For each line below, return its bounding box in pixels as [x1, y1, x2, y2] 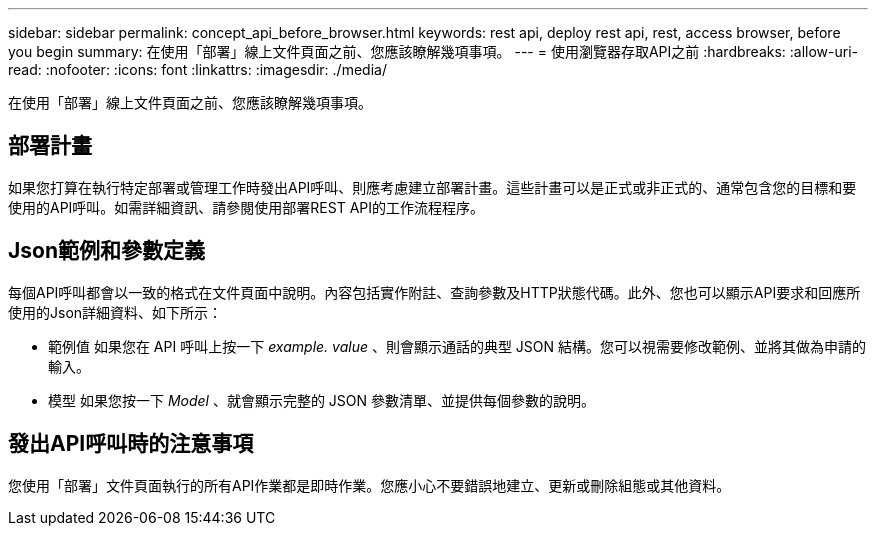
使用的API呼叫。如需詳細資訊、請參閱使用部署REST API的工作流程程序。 [8, 198, 485, 216]
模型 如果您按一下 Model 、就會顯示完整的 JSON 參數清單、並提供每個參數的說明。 [48, 391, 595, 409]
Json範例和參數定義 [8, 238, 205, 264]
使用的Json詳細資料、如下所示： [8, 303, 223, 321]
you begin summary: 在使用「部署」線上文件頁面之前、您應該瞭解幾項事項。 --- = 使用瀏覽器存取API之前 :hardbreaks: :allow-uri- [8, 43, 859, 60]
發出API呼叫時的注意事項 [8, 431, 254, 457]
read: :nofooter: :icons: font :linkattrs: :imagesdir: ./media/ [8, 61, 387, 78]
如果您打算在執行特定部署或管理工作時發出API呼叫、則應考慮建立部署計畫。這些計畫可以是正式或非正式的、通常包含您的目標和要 [8, 178, 857, 196]
